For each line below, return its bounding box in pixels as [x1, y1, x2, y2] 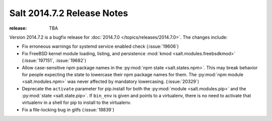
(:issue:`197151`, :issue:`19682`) [22, 58, 87, 64]
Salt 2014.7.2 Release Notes [9, 8, 128, 19]
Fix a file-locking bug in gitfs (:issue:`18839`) [22, 106, 114, 112]
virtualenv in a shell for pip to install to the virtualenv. [22, 99, 131, 105]
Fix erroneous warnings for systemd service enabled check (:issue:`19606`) [22, 43, 179, 50]
